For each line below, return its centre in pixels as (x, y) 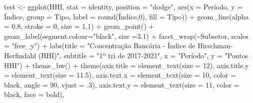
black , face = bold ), (34, 94)
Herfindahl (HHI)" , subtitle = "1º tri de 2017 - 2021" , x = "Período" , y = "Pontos (126, 55)
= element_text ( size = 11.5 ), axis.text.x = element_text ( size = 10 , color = (120, 75)
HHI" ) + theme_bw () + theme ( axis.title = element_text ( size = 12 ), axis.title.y (126, 65)
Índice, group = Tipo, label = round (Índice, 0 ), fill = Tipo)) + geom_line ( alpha (126, 16)
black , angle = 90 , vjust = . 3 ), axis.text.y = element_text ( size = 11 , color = (122, 84)
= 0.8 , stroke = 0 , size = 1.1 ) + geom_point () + (79, 26)
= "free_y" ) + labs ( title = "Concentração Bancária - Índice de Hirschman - (119, 46)
